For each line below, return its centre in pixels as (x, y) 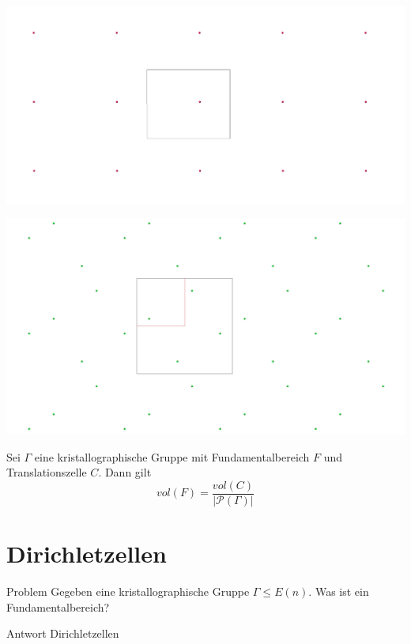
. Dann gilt (125, 472)
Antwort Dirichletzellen (63, 633)
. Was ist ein (339, 591)
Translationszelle (47, 472)
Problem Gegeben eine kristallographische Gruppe (128, 591)
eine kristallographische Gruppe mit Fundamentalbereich (172, 456)
